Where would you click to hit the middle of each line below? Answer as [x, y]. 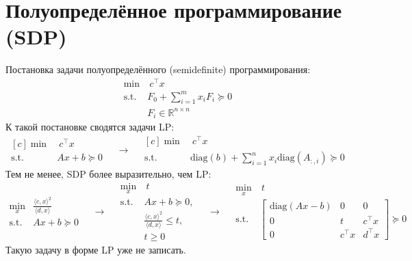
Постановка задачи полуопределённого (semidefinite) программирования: [158, 69]
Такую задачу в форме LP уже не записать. [96, 250]
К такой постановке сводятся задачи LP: [90, 127]
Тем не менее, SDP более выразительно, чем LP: [108, 174]
